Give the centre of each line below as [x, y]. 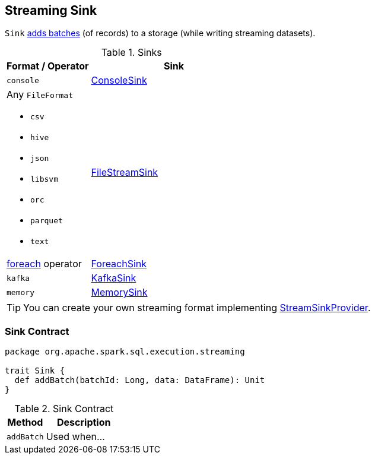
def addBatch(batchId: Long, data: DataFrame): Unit [140, 380]
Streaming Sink [51, 10]
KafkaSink [114, 278]
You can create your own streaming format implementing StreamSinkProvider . [197, 308]
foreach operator [44, 264]
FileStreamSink [125, 172]
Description [84, 422]
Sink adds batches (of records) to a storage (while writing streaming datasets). [160, 33]
